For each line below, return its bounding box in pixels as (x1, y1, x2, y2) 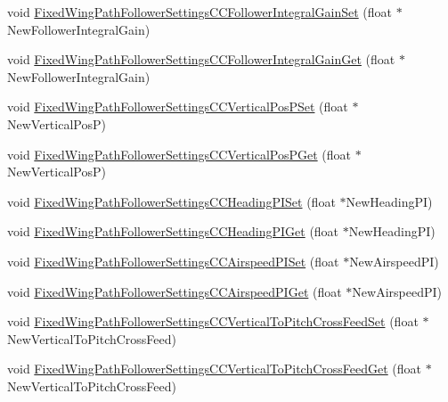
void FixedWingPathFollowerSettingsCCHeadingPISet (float (7, 192, 336, 210)
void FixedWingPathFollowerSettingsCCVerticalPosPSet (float (7, 97, 348, 116)
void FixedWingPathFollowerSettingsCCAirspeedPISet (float (7, 251, 339, 270)
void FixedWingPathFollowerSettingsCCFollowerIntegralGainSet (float (7, 3, 393, 21)
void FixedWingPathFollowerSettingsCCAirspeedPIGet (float (7, 282, 342, 300)
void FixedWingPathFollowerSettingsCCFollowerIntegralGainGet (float (7, 50, 395, 69)
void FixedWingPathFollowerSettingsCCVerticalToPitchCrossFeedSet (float (7, 312, 419, 331)
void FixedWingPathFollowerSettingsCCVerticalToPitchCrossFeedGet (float (7, 359, 422, 378)
